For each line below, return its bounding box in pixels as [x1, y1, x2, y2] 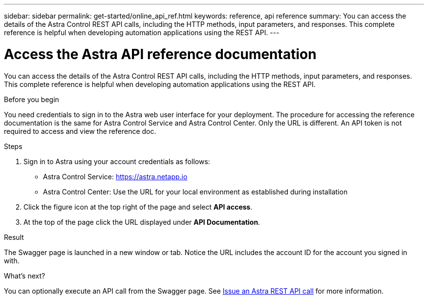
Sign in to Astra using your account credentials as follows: [23, 157, 210, 166]
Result [4, 233, 24, 241]
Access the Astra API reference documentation [4, 45, 317, 63]
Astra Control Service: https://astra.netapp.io [43, 172, 188, 181]
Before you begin [4, 95, 59, 104]
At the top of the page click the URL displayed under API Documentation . [23, 217, 260, 226]
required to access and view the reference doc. [4, 127, 156, 135]
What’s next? [4, 271, 45, 280]
